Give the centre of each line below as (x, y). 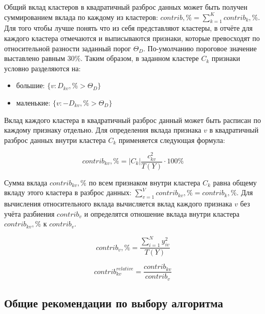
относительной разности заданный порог (68, 48)
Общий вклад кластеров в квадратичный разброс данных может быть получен (126, 7)
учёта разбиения (29, 213)
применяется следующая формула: (172, 140)
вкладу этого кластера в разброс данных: (68, 192)
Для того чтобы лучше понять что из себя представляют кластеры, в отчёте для (128, 28)
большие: (30, 85)
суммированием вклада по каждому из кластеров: (81, 17)
